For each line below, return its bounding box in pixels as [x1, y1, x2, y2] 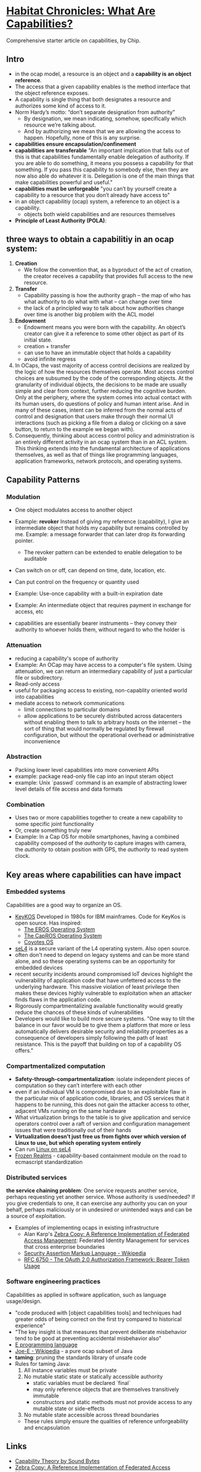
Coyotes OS [23, 938, 54, 946]
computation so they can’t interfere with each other [14, 1082, 142, 1089]
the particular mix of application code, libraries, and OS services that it [14, 1094, 190, 1102]
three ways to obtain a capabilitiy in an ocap [6, 234, 174, 244]
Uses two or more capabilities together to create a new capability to [14, 814, 183, 821]
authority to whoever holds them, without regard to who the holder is [14, 626, 185, 633]
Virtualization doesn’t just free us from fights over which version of [14, 1133, 187, 1140]
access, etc [14, 608, 44, 615]
